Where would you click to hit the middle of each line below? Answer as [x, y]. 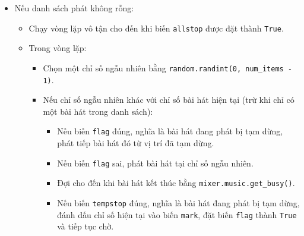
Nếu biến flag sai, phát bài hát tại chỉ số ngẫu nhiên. [155, 163]
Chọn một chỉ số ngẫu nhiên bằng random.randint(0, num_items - [168, 67]
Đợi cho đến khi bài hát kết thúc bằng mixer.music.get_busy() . [176, 183]
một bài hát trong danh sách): [98, 111]
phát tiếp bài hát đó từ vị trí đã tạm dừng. [136, 143]
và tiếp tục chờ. [85, 226]
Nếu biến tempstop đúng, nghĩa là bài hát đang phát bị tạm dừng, [178, 202]
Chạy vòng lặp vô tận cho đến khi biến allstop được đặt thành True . [156, 28]
